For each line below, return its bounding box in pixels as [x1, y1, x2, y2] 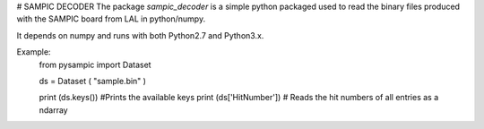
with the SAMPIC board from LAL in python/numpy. [16, 13, 206, 24]
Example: [16, 47, 51, 57]
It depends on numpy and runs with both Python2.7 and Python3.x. [16, 30, 264, 40]
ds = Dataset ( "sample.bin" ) [39, 75, 147, 86]
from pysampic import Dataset [39, 59, 151, 70]
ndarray [39, 104, 68, 116]
